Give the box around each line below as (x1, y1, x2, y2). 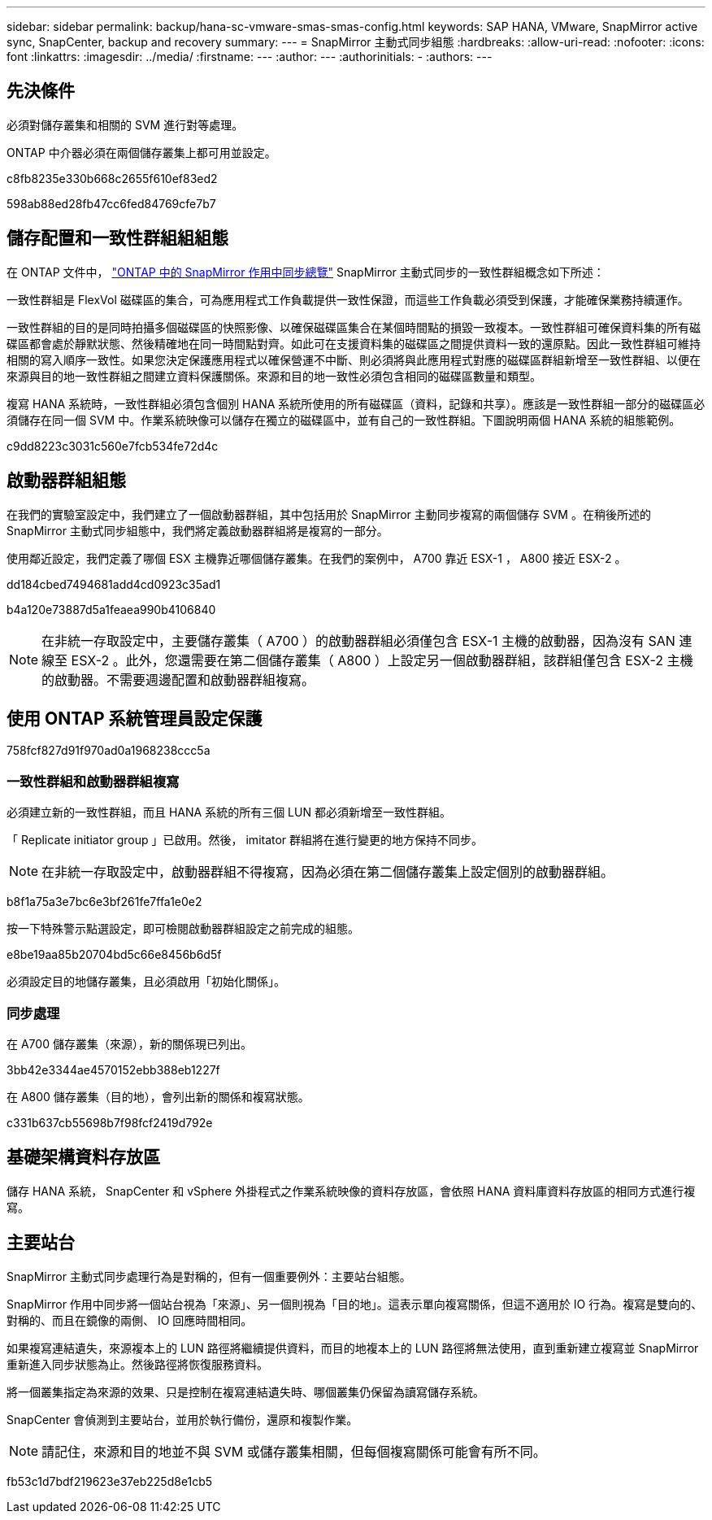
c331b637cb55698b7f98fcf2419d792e (7, 1115, 213, 1130)
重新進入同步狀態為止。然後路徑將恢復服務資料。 (7, 1357, 268, 1371)
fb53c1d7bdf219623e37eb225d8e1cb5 (7, 1474, 213, 1488)
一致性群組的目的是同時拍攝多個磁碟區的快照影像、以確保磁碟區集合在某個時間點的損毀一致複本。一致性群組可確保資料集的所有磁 (7, 320, 701, 334)
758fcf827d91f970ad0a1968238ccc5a (7, 743, 211, 758)
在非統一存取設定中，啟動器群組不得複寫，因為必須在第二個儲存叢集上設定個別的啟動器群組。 (41, 864, 614, 881)
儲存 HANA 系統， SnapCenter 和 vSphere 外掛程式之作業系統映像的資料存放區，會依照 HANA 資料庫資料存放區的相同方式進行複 (7, 1183, 696, 1198)
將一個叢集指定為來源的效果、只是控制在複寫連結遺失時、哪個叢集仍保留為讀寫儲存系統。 (7, 1384, 484, 1399)
